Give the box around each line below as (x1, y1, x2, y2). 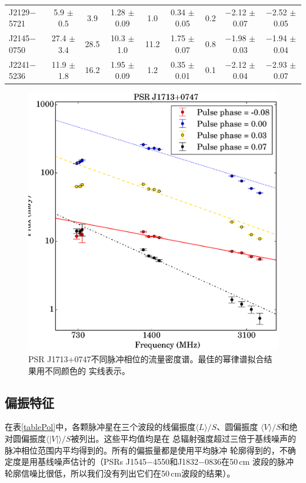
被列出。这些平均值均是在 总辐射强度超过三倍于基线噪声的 (71, 432, 297, 444)
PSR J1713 (28, 353, 68, 365)
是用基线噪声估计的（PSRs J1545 (21, 455, 147, 468)
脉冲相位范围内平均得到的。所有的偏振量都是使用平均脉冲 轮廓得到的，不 (5, 444, 288, 456)
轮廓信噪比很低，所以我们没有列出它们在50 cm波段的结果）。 (5, 467, 235, 479)
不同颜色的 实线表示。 (44, 364, 130, 376)
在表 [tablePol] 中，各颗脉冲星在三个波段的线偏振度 (5, 421, 196, 433)
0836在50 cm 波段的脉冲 (205, 455, 294, 468)
